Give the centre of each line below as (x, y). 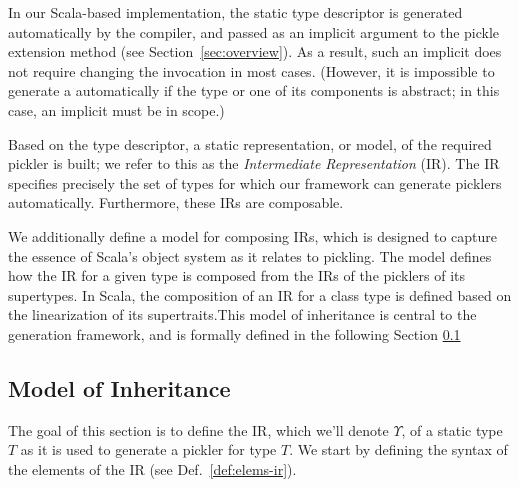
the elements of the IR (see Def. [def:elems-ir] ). (152, 468)
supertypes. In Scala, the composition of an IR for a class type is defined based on (260, 294)
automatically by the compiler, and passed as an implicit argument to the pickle (254, 31)
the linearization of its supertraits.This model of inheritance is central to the (242, 314)
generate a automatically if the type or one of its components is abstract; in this (254, 90)
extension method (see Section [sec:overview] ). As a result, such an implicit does (255, 51)
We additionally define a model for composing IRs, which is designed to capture (253, 235)
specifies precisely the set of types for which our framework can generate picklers (255, 182)
